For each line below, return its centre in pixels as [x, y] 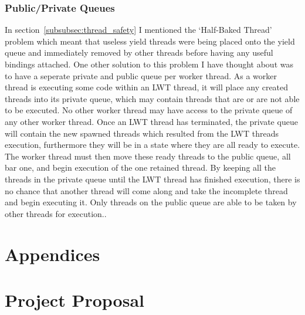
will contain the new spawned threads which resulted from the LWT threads [142, 133]
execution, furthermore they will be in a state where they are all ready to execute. [152, 145]
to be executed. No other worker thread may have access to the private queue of [149, 110]
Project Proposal [74, 299]
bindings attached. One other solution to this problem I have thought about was [149, 64]
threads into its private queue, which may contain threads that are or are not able [152, 98]
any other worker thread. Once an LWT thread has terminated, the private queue [151, 121]
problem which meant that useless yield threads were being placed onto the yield [150, 41]
